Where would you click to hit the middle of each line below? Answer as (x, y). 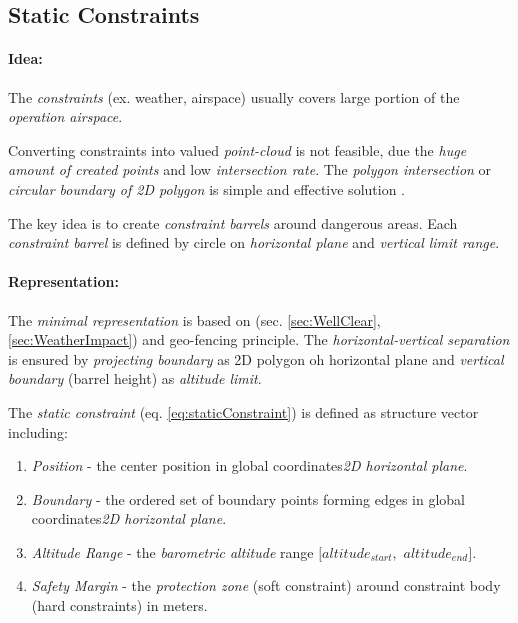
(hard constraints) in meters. (119, 605)
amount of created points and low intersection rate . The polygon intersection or (250, 169)
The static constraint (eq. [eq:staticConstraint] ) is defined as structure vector (243, 411)
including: (38, 431)
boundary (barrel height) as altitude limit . (135, 378)
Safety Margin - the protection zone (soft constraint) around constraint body (266, 585)
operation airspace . (65, 116)
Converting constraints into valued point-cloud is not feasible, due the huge (237, 149)
